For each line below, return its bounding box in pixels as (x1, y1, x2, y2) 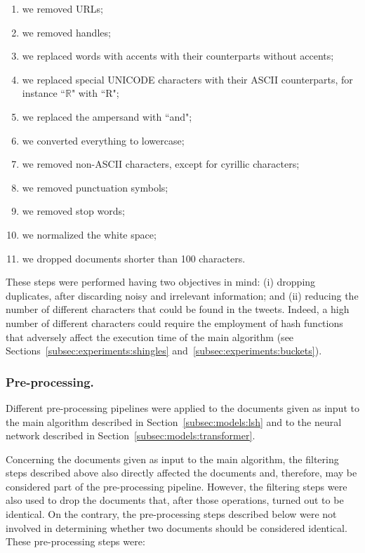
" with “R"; (71, 86, 119, 100)
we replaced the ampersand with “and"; (22, 109, 192, 124)
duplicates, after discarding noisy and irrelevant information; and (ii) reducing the (6, 288, 359, 302)
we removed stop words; (22, 204, 125, 218)
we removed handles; (22, 25, 111, 39)
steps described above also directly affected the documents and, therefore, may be (6, 465, 357, 480)
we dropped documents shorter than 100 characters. (22, 251, 246, 265)
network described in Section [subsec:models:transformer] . (6, 428, 255, 443)
